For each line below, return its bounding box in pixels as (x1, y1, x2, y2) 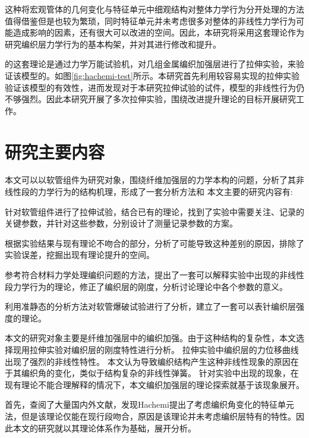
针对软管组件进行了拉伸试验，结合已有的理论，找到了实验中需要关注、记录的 (5, 205, 304, 218)
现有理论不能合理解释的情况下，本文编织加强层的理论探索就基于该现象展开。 (5, 378, 304, 390)
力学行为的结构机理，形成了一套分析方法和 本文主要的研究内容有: (37, 185, 293, 198)
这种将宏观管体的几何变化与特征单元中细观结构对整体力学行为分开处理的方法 (5, 3, 304, 15)
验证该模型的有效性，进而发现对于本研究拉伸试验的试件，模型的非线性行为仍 (5, 81, 304, 93)
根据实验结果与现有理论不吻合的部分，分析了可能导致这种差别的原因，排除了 (5, 237, 304, 249)
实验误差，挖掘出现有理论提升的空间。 (5, 248, 154, 261)
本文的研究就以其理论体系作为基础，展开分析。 (12, 421, 196, 434)
